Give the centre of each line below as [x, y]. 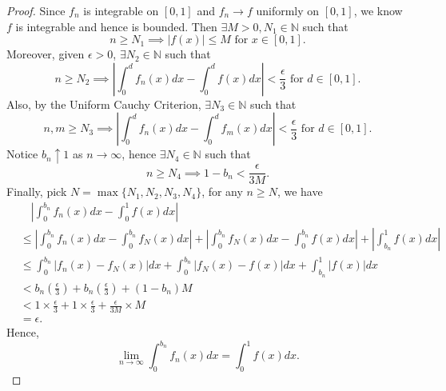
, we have [300, 192]
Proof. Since [36, 10]
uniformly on [288, 10]
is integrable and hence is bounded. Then [116, 26]
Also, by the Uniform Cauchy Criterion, [104, 104]
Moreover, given [46, 54]
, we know [378, 10]
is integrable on [121, 10]
